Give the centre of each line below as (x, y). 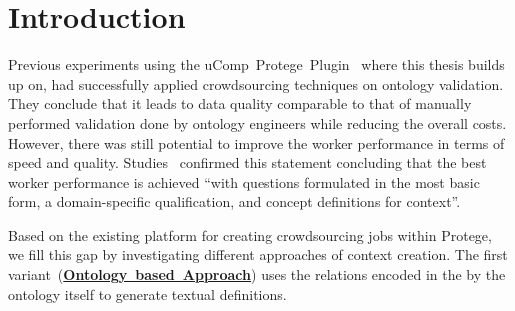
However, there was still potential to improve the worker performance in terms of (256, 142)
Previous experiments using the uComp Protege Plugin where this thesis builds (256, 64)
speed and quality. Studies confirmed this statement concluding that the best (247, 162)
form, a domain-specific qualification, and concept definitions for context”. (234, 201)
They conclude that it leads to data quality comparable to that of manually (240, 103)
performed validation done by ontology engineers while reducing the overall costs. (257, 122)
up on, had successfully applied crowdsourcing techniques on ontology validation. (256, 83)
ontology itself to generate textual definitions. (147, 293)
